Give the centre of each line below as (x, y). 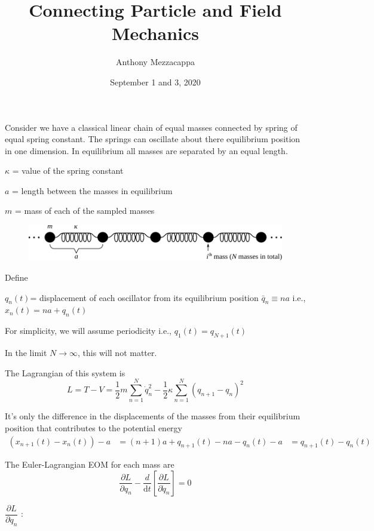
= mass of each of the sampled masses (85, 211)
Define (16, 277)
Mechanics (155, 33)
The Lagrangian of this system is (65, 372)
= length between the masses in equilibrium (92, 190)
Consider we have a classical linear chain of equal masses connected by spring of (151, 127)
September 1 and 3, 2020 (155, 82)
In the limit (26, 353)
